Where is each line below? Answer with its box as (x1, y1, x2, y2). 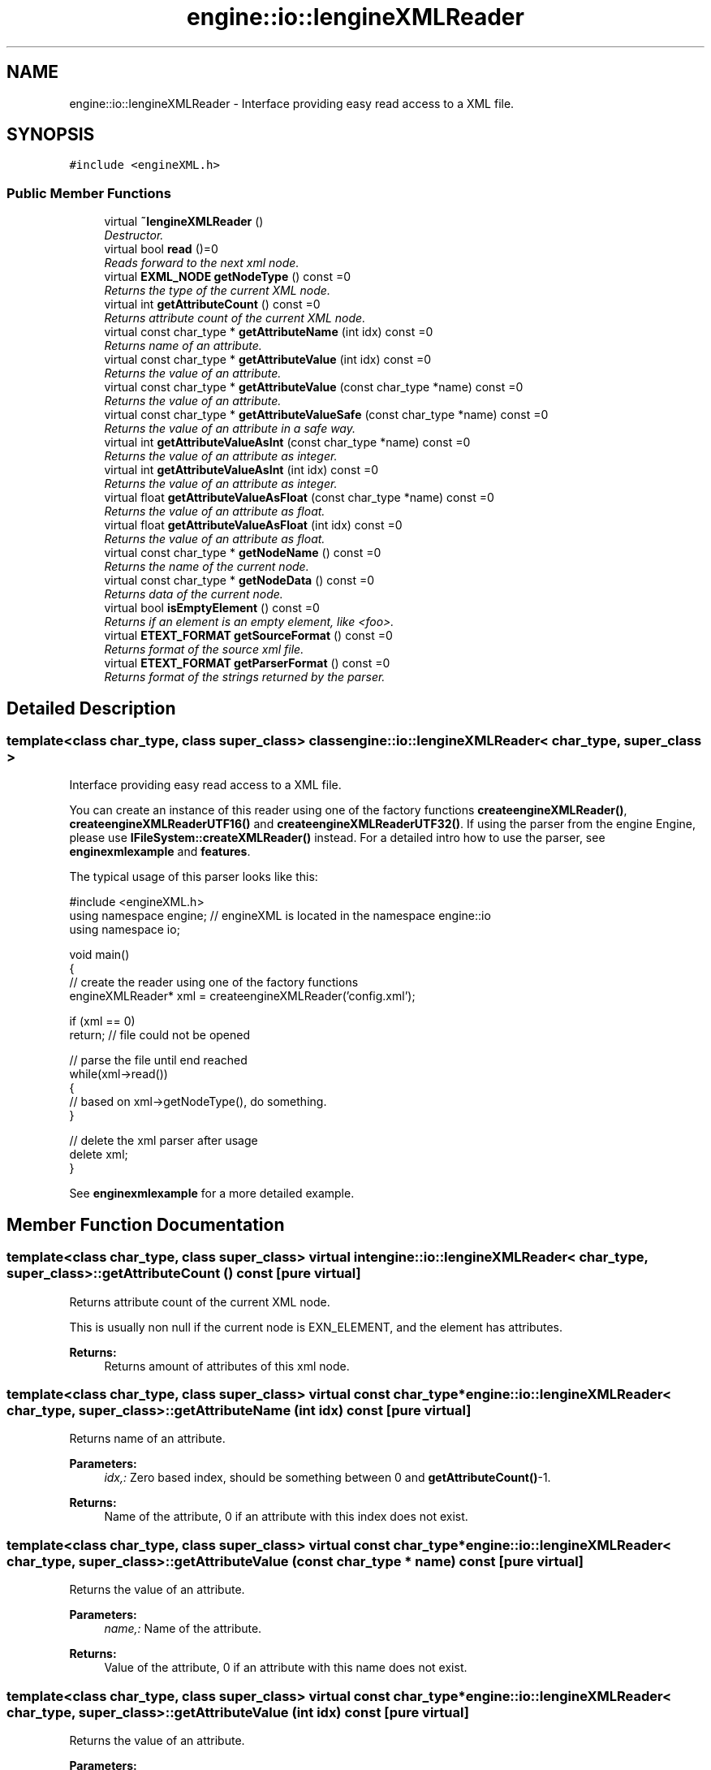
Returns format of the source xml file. (104, 642, 304, 657)
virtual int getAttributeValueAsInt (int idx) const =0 (104, 463, 379, 477)
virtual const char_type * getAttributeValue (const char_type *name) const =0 (104, 380, 524, 395)
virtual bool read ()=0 (104, 242, 218, 257)
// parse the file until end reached (69, 1053, 248, 1068)
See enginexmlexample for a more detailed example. (69, 1186, 355, 1201)
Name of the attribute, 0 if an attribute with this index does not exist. (104, 1509, 468, 1524)
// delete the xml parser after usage (69, 1133, 258, 1148)
